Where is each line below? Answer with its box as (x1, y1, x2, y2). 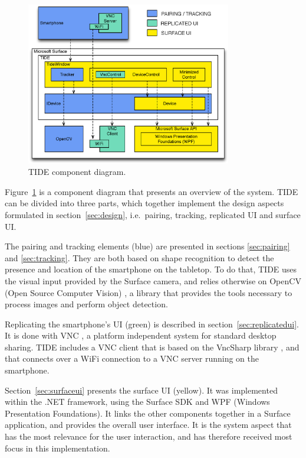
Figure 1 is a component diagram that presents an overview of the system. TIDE (5, 185, 298, 197)
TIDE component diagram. (28, 165, 126, 178)
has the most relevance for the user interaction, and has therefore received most (5, 430, 292, 443)
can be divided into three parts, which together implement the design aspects (5, 197, 284, 209)
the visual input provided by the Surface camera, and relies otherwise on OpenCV (5, 274, 301, 287)
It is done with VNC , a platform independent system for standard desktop (5, 329, 277, 342)
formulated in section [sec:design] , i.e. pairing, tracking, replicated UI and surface (5, 208, 301, 220)
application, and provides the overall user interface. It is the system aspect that (5, 418, 292, 431)
